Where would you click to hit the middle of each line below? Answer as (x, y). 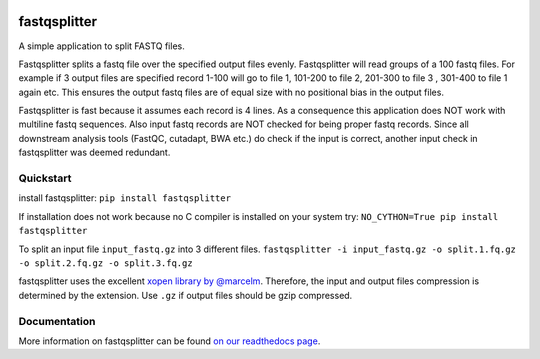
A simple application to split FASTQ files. (101, 46)
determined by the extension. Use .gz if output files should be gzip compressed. (185, 295)
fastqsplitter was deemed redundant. (94, 152)
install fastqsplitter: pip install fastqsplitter (125, 198)
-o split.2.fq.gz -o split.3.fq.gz (106, 263)
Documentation (57, 321)
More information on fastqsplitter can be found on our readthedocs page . (169, 341)
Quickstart (45, 178)
